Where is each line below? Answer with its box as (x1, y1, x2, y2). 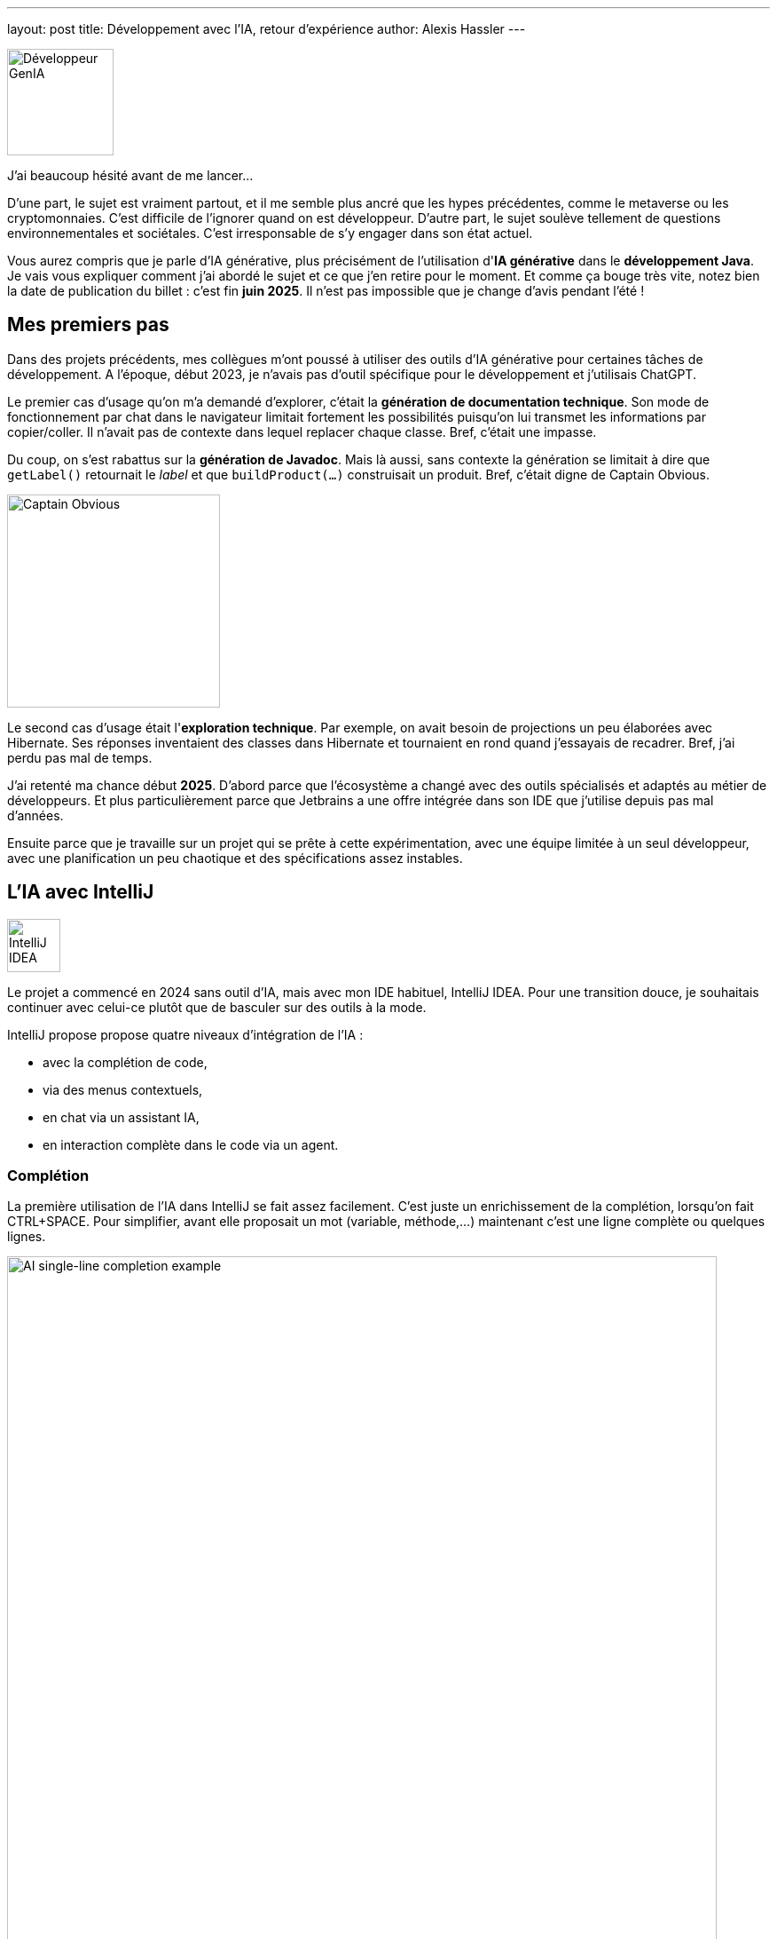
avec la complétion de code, (43, 1054, 208, 1070)
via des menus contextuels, (43, 1081, 203, 1097)
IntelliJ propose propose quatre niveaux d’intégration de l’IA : (7, 1026, 364, 1042)
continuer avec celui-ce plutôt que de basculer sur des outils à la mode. (7, 999, 427, 1015)
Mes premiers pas (7, 313, 169, 336)
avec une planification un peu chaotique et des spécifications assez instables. (7, 850, 463, 866)
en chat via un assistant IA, (43, 1109, 200, 1125)
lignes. (7, 1229, 46, 1245)
